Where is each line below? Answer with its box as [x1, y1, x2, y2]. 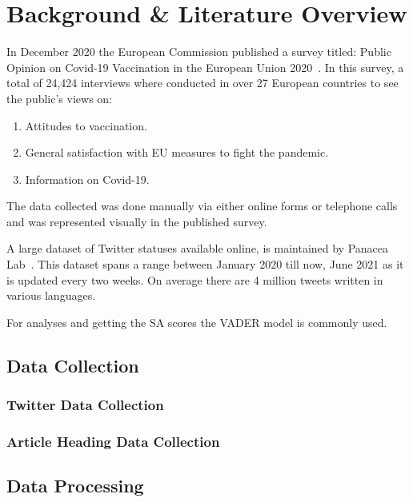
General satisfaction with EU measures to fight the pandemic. [25, 144, 329, 161]
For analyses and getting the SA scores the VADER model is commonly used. [6, 313, 387, 330]
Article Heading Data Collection [6, 431, 220, 451]
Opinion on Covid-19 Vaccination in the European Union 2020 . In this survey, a [6, 58, 404, 75]
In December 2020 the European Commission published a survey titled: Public [6, 43, 391, 60]
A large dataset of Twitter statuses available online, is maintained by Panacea [6, 240, 389, 257]
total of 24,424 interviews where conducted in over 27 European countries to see [6, 74, 399, 91]
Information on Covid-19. [25, 170, 150, 187]
